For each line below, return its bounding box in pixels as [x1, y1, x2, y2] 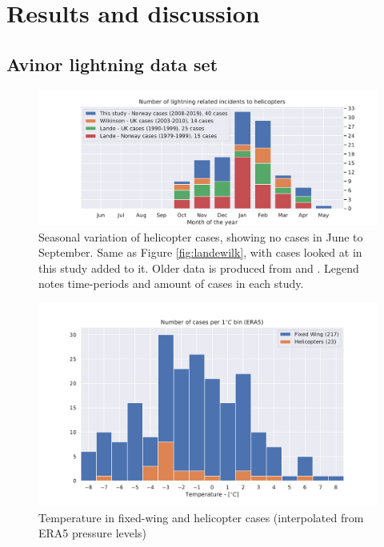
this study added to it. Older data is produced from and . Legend [38, 259, 359, 276]
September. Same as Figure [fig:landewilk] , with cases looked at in [38, 244, 362, 261]
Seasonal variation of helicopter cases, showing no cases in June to [38, 228, 363, 245]
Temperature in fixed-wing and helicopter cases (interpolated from [38, 509, 364, 525]
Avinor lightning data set [6, 51, 218, 76]
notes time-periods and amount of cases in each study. [38, 275, 304, 292]
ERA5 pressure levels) [38, 525, 146, 541]
